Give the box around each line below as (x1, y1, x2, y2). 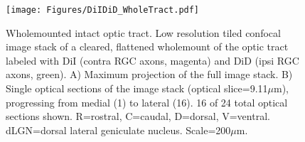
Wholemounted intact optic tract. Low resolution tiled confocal (6, 25, 281, 40)
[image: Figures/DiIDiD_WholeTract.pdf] (6, 5, 200, 15)
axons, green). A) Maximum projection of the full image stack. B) (6, 67, 293, 82)
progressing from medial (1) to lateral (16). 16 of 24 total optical (6, 94, 288, 109)
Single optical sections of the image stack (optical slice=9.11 (6, 81, 268, 96)
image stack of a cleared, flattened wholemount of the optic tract (6, 39, 289, 54)
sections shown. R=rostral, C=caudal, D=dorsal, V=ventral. (6, 109, 270, 124)
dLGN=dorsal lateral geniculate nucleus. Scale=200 (6, 122, 231, 137)
